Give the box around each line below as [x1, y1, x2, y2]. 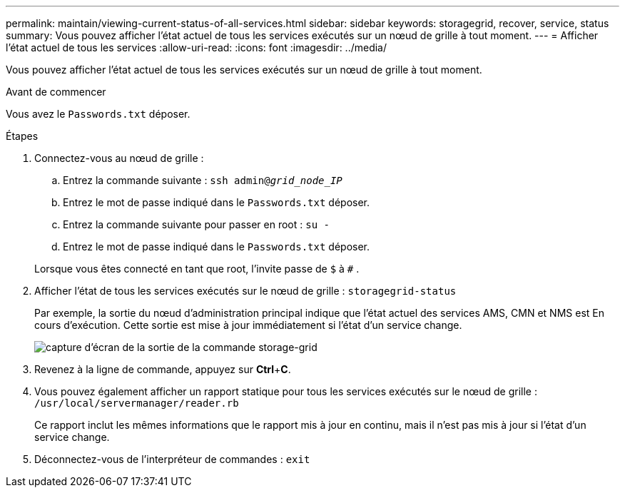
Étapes [6, 130, 39, 142]
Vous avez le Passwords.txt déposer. [6, 108, 190, 120]
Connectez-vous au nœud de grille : [34, 152, 204, 164]
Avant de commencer [6, 86, 106, 98]
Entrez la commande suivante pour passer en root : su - [63, 218, 330, 230]
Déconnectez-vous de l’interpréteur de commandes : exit [34, 453, 310, 465]
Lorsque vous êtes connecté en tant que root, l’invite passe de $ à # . [34, 263, 360, 275]
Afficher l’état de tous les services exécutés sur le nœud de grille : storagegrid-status [34, 285, 457, 297]
